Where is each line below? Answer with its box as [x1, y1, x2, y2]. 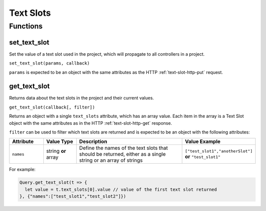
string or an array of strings [79, 157, 143, 164]
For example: [9, 167, 36, 173]
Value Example [185, 138, 221, 145]
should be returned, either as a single [79, 151, 166, 158]
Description [79, 138, 108, 145]
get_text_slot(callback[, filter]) [9, 104, 96, 110]
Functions [9, 22, 43, 31]
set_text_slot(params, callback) [9, 61, 90, 66]
